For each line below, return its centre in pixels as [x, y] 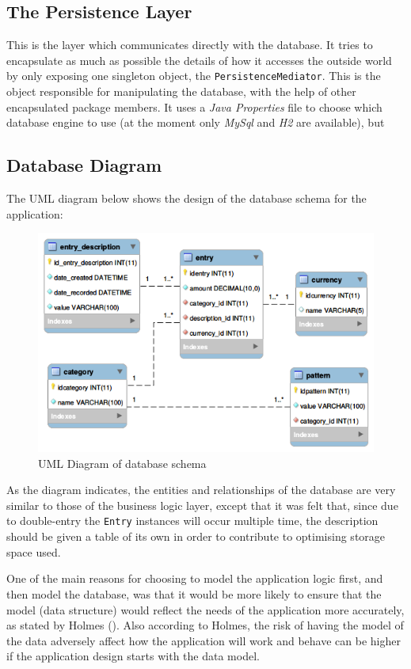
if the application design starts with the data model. [133, 656]
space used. [34, 551]
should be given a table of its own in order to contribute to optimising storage [196, 536]
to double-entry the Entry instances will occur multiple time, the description [192, 521]
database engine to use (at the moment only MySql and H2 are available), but [196, 122]
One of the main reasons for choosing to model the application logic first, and [195, 578]
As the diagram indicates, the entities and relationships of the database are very [201, 490]
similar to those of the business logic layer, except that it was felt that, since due [202, 505]
